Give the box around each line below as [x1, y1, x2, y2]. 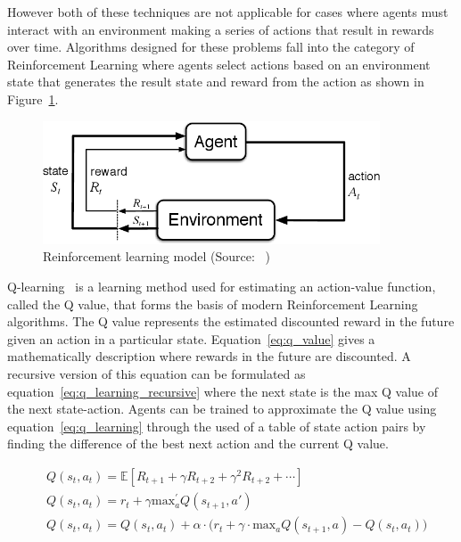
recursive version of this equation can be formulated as [7, 365, 306, 383]
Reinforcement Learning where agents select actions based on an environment [7, 54, 431, 73]
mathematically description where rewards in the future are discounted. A [7, 347, 411, 365]
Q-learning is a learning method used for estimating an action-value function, [7, 277, 436, 296]
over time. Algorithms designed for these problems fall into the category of [7, 37, 415, 56]
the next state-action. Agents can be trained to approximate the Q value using [7, 399, 437, 418]
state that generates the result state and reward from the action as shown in [7, 72, 424, 91]
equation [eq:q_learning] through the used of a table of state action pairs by [7, 416, 426, 435]
